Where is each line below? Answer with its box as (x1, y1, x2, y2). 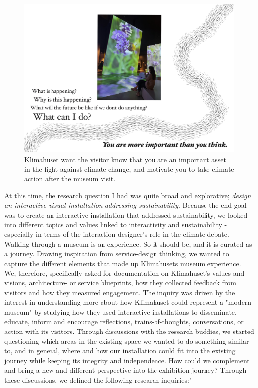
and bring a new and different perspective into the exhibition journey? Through (4, 365, 247, 375)
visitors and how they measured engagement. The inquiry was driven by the (4, 287, 235, 297)
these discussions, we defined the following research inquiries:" (4, 375, 192, 385)
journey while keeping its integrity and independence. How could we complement (4, 355, 250, 365)
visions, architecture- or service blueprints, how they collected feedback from (4, 277, 236, 288)
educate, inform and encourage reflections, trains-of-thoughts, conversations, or (4, 316, 244, 327)
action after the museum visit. (24, 173, 116, 184)
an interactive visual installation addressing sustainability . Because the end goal (4, 200, 247, 210)
